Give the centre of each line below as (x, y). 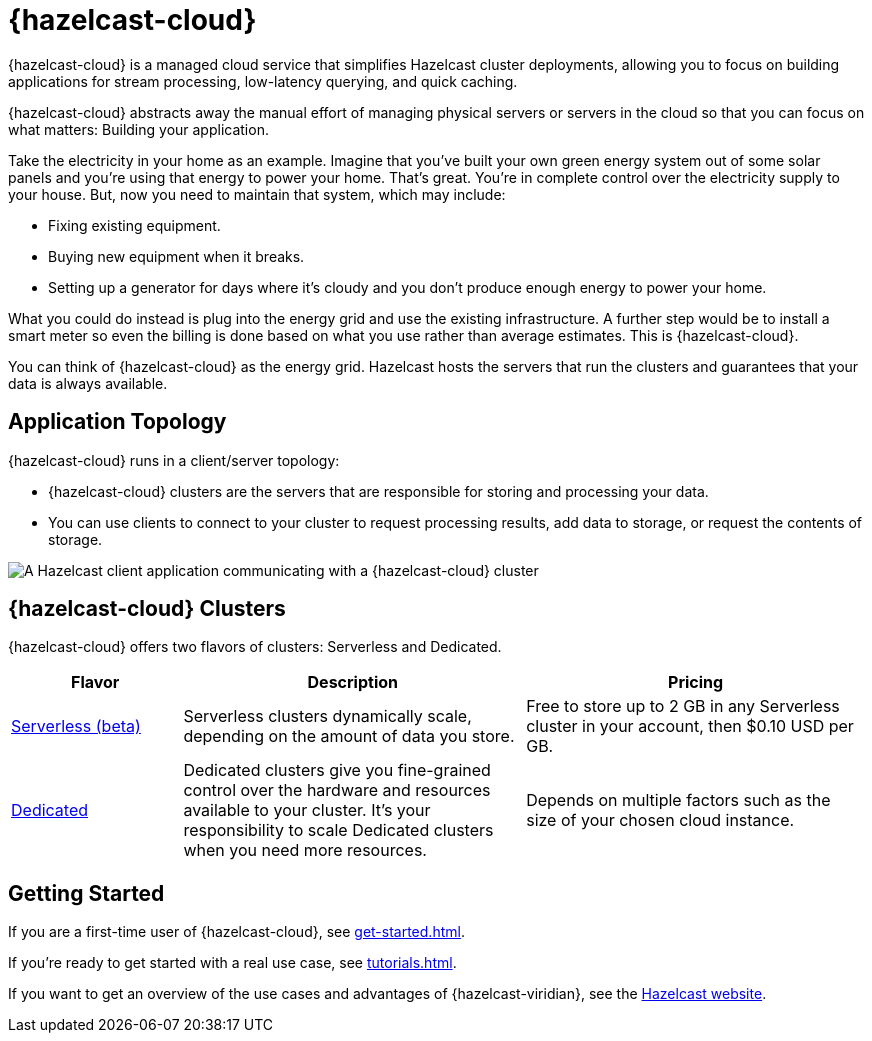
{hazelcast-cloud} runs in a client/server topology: (174, 460)
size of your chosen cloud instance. (660, 820)
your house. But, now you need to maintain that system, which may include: (257, 194)
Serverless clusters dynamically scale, (327, 716)
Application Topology (117, 422)
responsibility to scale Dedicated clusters (338, 830)
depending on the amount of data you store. (349, 736)
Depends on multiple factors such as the (678, 800)
